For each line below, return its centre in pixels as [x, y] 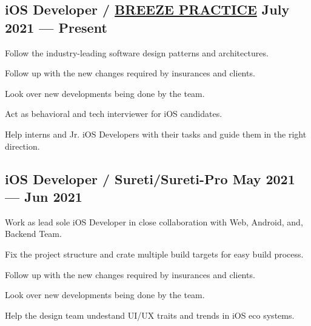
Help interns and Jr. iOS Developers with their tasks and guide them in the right [156, 134]
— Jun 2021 [44, 196]
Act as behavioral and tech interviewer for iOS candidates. [114, 114]
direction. [22, 146]
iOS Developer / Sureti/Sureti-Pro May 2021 [150, 178]
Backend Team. [33, 234]
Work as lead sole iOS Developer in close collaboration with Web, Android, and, [154, 221]
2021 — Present [56, 27]
